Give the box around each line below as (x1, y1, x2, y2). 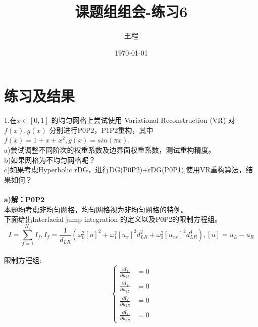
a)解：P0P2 (4, 194, 45, 204)
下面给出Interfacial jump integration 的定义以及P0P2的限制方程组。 (4, 214, 222, 224)
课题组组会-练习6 (75, 1, 188, 22)
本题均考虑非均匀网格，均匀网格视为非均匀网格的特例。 (4, 204, 188, 214)
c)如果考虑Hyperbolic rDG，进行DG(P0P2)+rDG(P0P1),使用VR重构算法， (4, 164, 246, 175)
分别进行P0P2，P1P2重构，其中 (49, 124, 153, 135)
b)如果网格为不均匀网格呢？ (4, 154, 96, 165)
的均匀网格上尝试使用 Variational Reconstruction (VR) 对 (51, 115, 235, 125)
